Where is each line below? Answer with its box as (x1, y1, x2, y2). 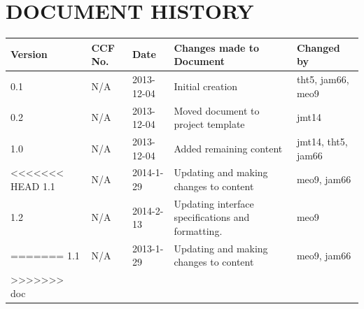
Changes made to (174, 40, 260, 55)
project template (174, 117, 245, 131)
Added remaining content (174, 141, 283, 155)
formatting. (174, 224, 223, 238)
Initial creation (174, 78, 238, 93)
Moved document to (174, 103, 260, 117)
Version (10, 47, 48, 62)
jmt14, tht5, (296, 134, 348, 148)
